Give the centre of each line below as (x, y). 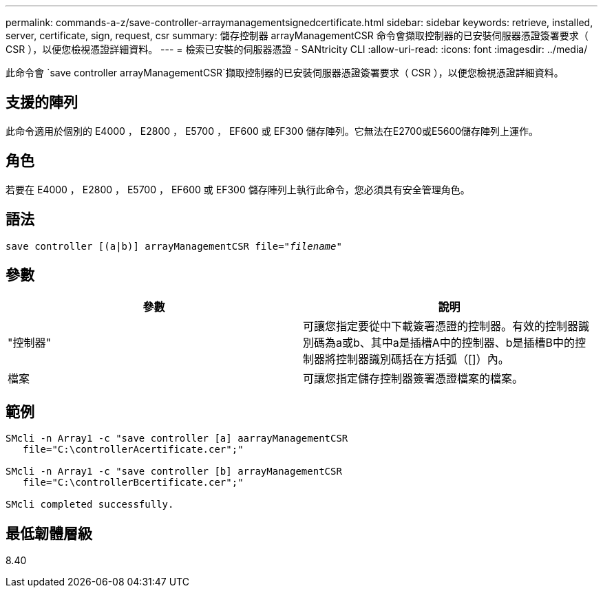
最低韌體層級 (49, 533)
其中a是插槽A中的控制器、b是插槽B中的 (473, 343)
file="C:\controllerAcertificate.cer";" (133, 450)
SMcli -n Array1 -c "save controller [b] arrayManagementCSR (174, 472)
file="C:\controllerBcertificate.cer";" (133, 483)
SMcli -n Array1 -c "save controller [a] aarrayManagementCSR (177, 439)
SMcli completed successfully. (90, 505)
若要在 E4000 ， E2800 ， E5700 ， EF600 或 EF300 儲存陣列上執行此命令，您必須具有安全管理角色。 (238, 189)
